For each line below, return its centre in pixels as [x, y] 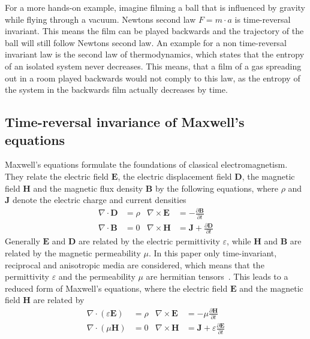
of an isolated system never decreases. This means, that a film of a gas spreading [153, 66]
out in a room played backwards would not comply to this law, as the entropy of [153, 78]
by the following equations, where [216, 188]
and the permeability [97, 276]
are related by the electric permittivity [149, 241]
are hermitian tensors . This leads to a [217, 276]
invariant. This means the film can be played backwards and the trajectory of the [154, 31]
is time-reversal [263, 19]
